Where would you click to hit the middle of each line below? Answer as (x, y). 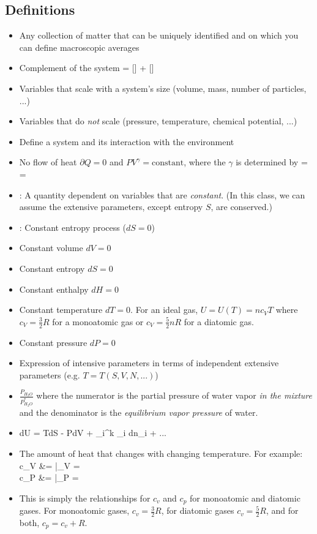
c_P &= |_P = (49, 477)
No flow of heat (48, 162)
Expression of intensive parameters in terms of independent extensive (149, 363)
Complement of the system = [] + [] (87, 68)
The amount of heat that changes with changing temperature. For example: (161, 453)
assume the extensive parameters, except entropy (111, 207)
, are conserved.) (241, 207)
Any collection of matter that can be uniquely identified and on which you (159, 35)
